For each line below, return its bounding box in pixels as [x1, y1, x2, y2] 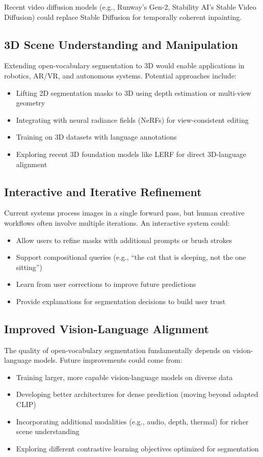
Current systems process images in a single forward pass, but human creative [4, 207, 245, 218]
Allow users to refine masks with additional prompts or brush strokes [16, 234, 232, 245]
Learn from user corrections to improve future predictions [16, 279, 196, 289]
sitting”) [16, 261, 42, 272]
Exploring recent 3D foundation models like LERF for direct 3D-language [16, 148, 246, 159]
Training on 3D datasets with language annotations [16, 131, 177, 142]
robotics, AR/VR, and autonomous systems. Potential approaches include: [4, 70, 236, 80]
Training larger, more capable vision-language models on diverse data [16, 371, 233, 382]
